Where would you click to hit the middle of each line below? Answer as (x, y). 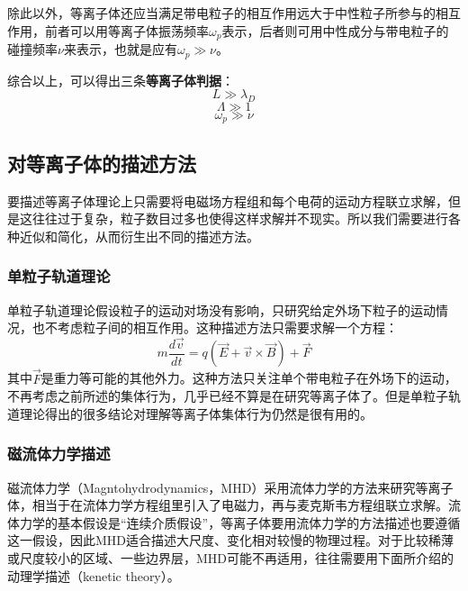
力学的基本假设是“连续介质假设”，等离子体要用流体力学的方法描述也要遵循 (240, 522)
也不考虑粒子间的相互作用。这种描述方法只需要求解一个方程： (215, 327)
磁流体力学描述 (59, 454)
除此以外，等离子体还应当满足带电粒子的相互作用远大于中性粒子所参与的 (221, 13)
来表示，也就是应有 (120, 49)
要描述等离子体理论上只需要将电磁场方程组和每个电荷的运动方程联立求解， (228, 200)
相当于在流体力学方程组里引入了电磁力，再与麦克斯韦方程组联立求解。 (240, 505)
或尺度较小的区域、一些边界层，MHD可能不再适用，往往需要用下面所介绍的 (231, 558)
